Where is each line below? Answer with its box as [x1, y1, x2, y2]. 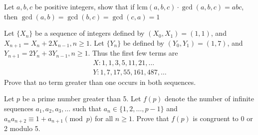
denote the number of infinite [165, 93, 255, 104]
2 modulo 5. [4, 123, 40, 133]
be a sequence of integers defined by [35, 28, 145, 38]
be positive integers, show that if [34, 1, 135, 11]
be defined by [123, 37, 164, 48]
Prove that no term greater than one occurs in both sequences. [4, 76, 196, 87]
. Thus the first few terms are [88, 48, 178, 58]
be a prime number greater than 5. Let [22, 93, 141, 104]
